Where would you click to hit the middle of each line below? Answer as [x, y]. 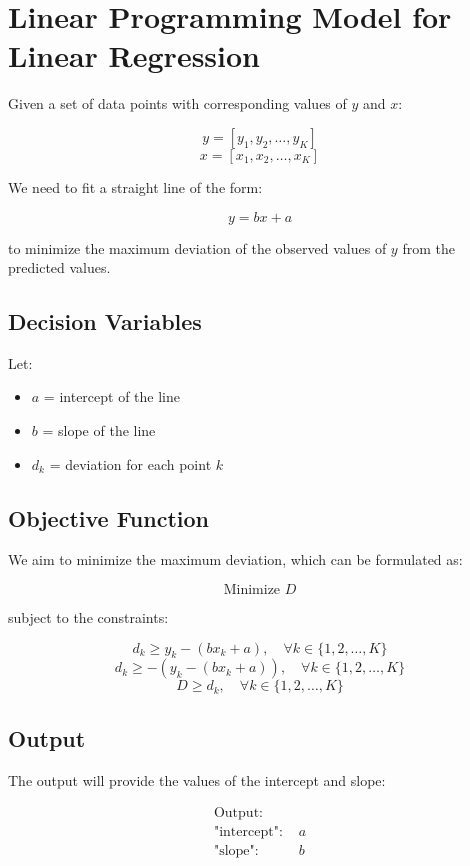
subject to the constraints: [88, 617]
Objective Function [109, 517]
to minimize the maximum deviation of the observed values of [197, 247]
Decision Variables [105, 321]
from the [428, 247]
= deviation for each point [130, 463]
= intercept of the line [112, 396]
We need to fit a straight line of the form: [135, 186]
